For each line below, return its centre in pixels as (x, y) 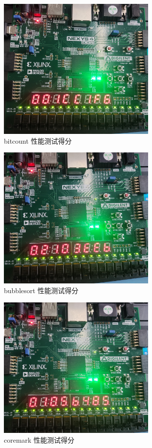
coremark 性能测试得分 (39, 439)
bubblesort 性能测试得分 (41, 290)
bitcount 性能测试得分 (38, 140)
